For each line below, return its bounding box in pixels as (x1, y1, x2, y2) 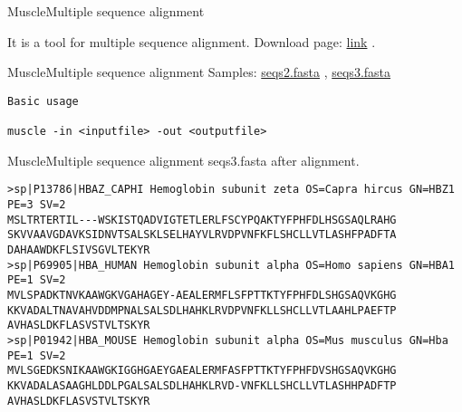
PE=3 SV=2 (7, 198, 66, 211)
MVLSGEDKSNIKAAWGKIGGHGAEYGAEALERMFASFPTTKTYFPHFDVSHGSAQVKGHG (7, 364, 397, 378)
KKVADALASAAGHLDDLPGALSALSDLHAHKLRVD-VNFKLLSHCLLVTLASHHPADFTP (7, 378, 397, 392)
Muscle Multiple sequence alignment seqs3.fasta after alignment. (7, 150, 360, 169)
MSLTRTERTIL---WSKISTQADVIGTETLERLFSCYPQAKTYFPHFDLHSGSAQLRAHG (7, 213, 397, 226)
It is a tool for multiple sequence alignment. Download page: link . (7, 32, 376, 51)
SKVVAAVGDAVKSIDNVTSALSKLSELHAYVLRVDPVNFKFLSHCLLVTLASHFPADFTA (7, 228, 397, 242)
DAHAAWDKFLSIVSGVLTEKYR (7, 243, 150, 256)
